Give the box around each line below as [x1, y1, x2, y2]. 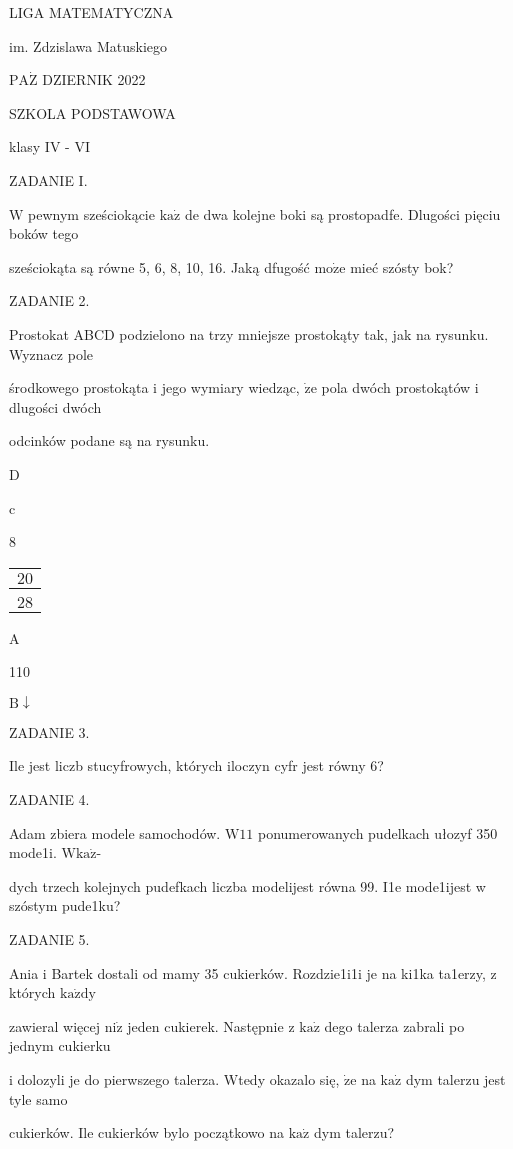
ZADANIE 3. [9, 721, 90, 742]
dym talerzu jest [405, 1069, 506, 1089]
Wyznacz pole [9, 343, 93, 364]
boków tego [9, 223, 79, 244]
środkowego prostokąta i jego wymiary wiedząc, [9, 377, 300, 398]
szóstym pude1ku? [9, 895, 121, 916]
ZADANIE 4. [9, 789, 90, 810]
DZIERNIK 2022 [42, 69, 146, 90]
